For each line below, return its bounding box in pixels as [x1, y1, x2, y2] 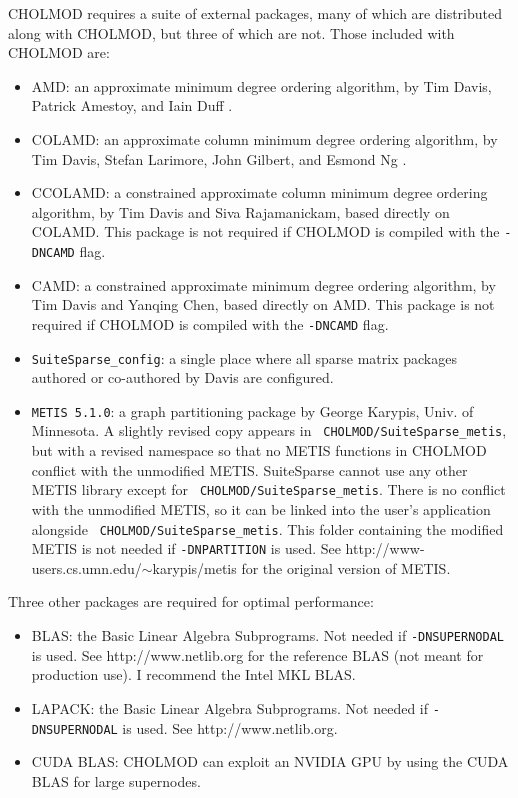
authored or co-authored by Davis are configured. [31, 367, 334, 388]
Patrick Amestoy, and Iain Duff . [31, 95, 233, 116]
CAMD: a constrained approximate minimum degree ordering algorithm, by [31, 274, 496, 295]
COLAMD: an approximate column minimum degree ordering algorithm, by [31, 128, 498, 149]
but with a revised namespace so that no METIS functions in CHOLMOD [31, 440, 487, 461]
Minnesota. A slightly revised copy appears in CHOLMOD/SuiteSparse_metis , [31, 420, 507, 441]
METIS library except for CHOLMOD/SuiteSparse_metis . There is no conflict [31, 479, 506, 500]
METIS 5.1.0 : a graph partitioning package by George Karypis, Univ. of [31, 400, 474, 421]
